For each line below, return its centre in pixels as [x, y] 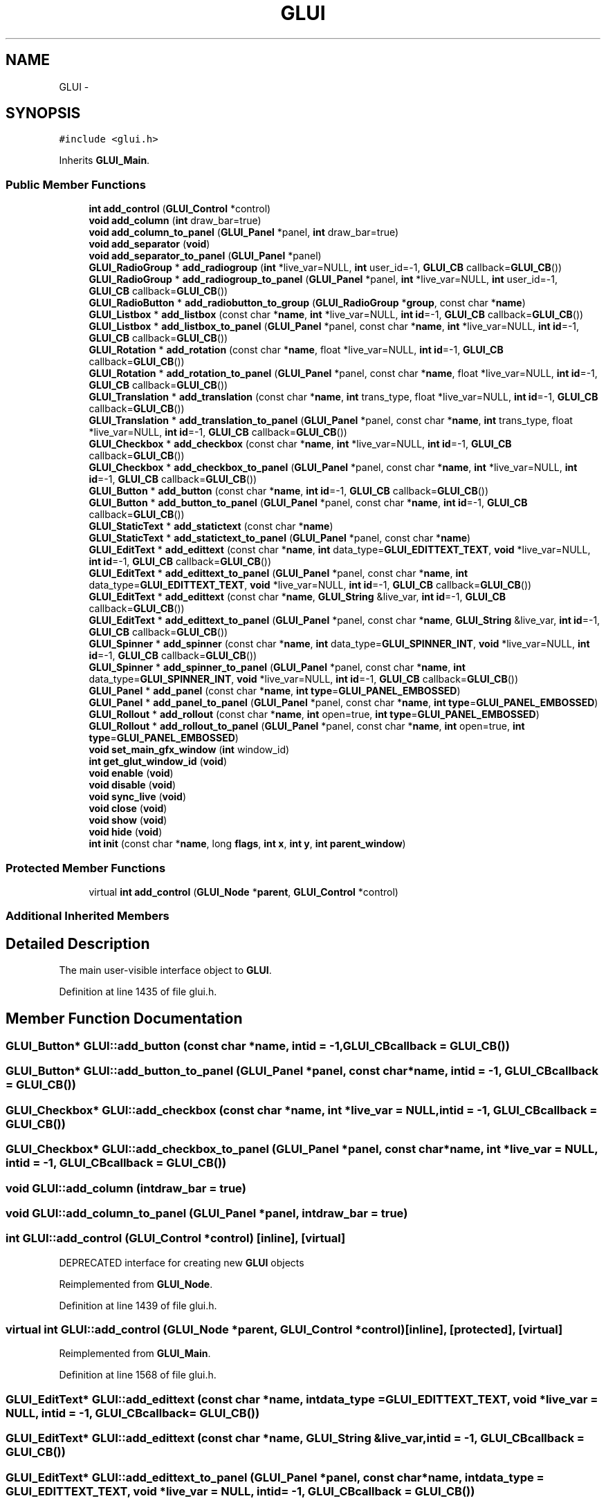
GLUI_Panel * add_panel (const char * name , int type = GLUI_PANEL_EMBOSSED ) [275, 691]
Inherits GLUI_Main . [104, 160]
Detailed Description [78, 943]
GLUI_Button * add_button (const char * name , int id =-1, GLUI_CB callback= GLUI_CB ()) [288, 491]
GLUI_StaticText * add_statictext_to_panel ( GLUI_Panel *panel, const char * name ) [280, 538]
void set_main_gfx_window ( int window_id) [189, 750]
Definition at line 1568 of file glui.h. [138, 1375]
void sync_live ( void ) [137, 797]
